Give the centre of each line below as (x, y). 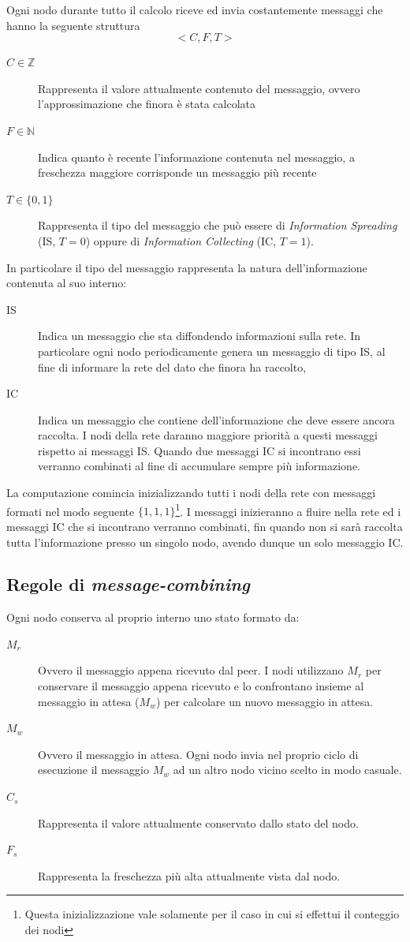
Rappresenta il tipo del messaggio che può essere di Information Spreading (218, 225)
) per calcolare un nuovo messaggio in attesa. (265, 701)
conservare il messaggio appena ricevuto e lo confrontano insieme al (201, 686)
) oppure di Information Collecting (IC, (181, 240)
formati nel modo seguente (71, 511)
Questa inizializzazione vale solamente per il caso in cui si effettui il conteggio (212, 914)
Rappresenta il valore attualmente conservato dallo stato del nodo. (198, 822)
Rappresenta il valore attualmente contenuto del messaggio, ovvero (199, 88)
